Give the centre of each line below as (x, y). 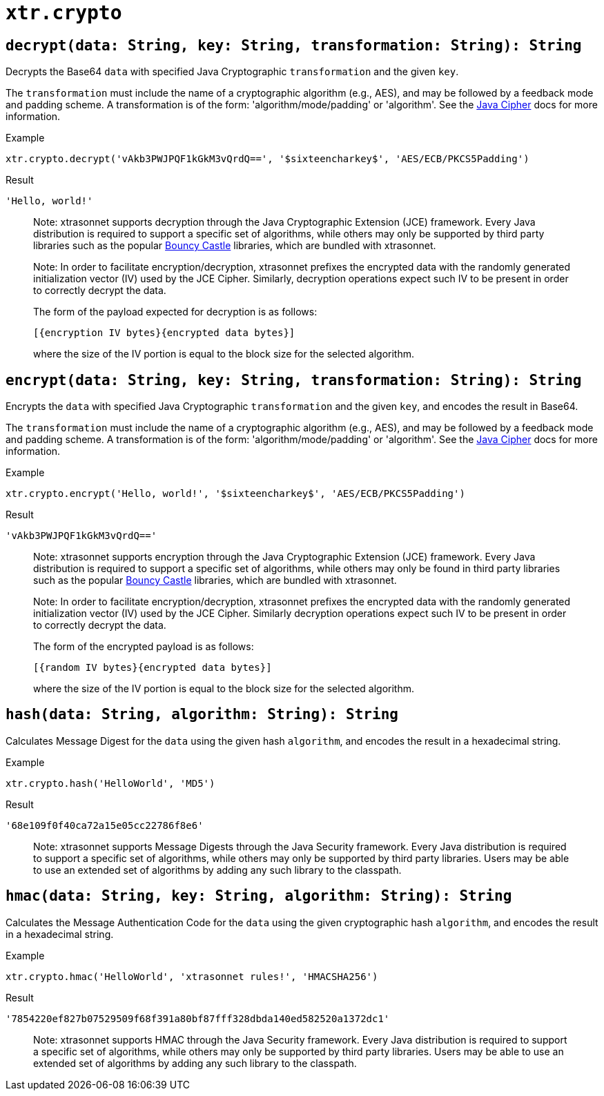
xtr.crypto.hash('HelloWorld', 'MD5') (110, 783)
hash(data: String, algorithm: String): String (202, 715)
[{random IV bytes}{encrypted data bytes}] (153, 668)
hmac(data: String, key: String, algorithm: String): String (259, 896)
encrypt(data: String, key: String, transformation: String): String (294, 380)
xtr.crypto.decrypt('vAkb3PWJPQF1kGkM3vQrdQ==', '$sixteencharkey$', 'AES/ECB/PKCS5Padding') (267, 159)
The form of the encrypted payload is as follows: (144, 647)
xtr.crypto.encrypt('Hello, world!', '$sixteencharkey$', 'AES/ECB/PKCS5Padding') (235, 494)
